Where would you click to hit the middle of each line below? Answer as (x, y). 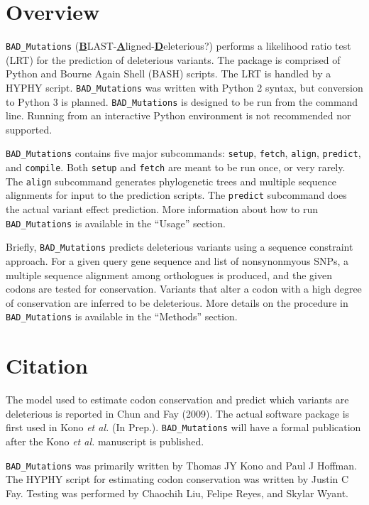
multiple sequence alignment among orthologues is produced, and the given (169, 275)
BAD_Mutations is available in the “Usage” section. (116, 223)
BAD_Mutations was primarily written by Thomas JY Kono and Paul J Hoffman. (181, 465)
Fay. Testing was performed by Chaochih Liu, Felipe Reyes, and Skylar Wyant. (177, 493)
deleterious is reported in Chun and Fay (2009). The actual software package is (178, 413)
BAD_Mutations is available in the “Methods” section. (122, 316)
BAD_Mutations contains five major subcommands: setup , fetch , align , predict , (183, 153)
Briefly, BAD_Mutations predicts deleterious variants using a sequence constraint (180, 247)
